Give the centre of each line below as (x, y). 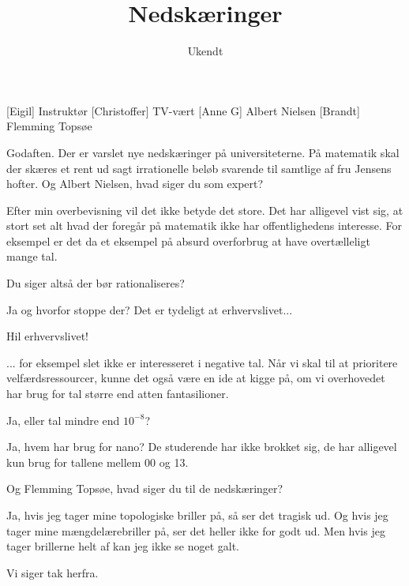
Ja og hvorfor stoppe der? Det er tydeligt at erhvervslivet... (150, 309)
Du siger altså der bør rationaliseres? (96, 283)
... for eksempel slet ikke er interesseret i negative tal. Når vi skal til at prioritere (202, 362)
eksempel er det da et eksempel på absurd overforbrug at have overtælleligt (188, 240)
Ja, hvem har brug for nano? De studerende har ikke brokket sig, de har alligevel (202, 447)
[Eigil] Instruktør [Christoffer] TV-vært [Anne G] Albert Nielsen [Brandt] (183, 110)
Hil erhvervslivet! (47, 336)
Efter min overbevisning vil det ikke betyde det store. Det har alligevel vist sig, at (205, 210)
